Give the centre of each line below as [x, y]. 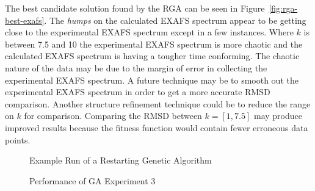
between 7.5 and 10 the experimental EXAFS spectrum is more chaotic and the [154, 44]
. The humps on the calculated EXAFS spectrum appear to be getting [175, 20]
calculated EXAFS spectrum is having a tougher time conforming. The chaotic [152, 56]
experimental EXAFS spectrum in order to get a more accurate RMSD [138, 92]
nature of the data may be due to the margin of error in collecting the [136, 67]
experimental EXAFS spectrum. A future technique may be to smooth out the [152, 80]
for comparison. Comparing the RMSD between [113, 116]
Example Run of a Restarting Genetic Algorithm [121, 160]
